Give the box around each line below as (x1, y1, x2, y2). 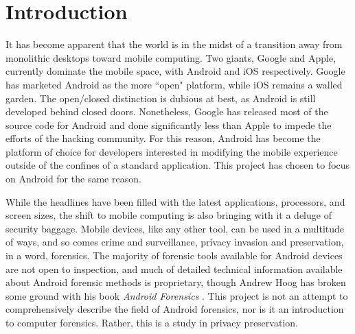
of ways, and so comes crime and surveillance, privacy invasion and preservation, (5, 235, 344, 249)
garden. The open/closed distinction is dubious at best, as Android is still (5, 91, 316, 105)
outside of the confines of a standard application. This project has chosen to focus (5, 158, 350, 172)
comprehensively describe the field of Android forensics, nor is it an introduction (5, 302, 344, 316)
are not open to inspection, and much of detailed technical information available (5, 261, 343, 276)
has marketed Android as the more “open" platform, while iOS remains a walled (5, 77, 343, 91)
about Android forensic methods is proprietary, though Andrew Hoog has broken (5, 275, 346, 289)
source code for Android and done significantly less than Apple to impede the (5, 117, 332, 132)
